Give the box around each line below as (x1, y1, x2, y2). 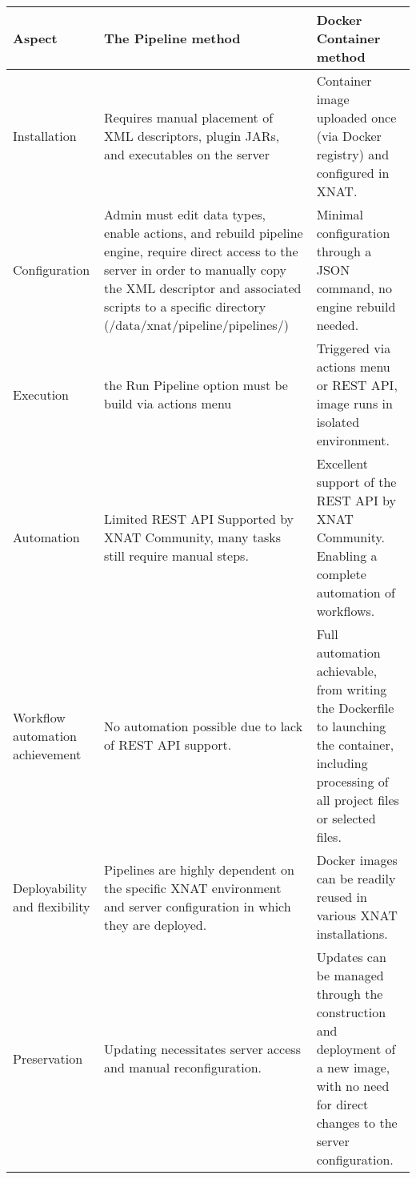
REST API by (316, 491, 397, 509)
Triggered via (316, 339, 391, 357)
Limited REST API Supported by (104, 509, 294, 528)
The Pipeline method (104, 29, 241, 47)
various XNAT (316, 906, 398, 924)
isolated (316, 412, 360, 431)
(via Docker (316, 127, 382, 145)
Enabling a (316, 546, 378, 565)
